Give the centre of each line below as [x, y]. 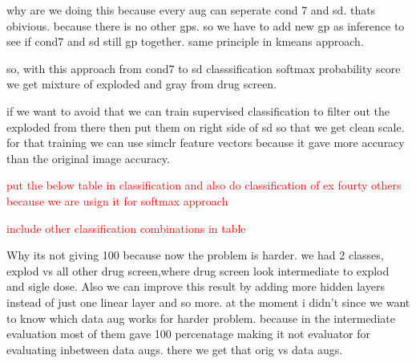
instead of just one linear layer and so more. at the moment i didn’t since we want [208, 302]
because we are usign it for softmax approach [117, 200]
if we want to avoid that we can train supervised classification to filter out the [198, 110]
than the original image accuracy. [88, 158]
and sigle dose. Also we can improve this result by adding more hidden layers [196, 286]
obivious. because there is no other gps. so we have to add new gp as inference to [206, 25]
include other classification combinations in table [126, 228]
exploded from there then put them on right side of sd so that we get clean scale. [206, 126]
